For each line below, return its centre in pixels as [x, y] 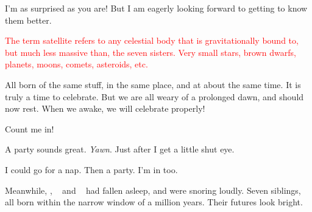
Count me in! [30, 128]
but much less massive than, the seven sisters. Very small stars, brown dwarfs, [151, 52]
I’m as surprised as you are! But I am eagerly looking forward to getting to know [156, 8]
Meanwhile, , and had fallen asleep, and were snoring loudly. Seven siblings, [153, 190]
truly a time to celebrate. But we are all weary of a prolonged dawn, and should [154, 96]
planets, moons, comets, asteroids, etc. [76, 64]
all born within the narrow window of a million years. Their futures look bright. [154, 202]
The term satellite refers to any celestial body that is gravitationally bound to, [152, 40]
